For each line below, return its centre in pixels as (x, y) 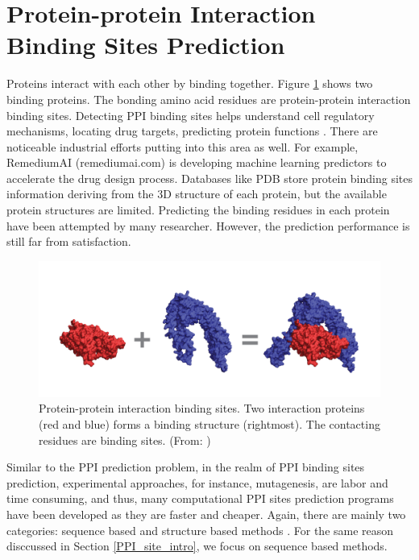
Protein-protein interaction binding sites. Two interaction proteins (202, 408)
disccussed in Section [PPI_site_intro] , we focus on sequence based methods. (197, 546)
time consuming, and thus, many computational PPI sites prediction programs (200, 498)
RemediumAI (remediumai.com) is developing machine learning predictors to (197, 162)
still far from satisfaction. (69, 241)
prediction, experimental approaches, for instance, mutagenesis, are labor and (197, 482)
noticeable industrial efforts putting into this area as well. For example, (183, 146)
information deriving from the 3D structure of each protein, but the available (197, 194)
